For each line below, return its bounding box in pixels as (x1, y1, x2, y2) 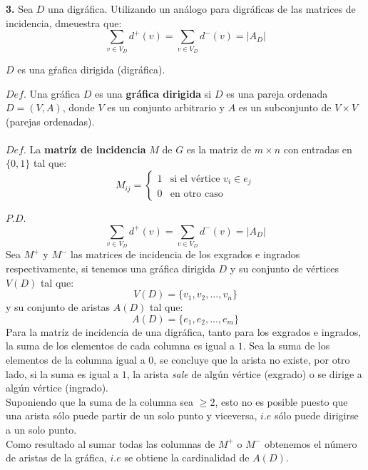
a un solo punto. (6, 422, 77, 436)
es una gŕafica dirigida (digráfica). (17, 61, 165, 76)
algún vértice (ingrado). (6, 380, 108, 395)
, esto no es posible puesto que (215, 394, 348, 409)
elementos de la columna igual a (6, 352, 145, 367)
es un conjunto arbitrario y (107, 100, 225, 115)
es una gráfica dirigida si (94, 86, 212, 101)
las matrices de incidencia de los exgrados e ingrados (71, 247, 300, 262)
